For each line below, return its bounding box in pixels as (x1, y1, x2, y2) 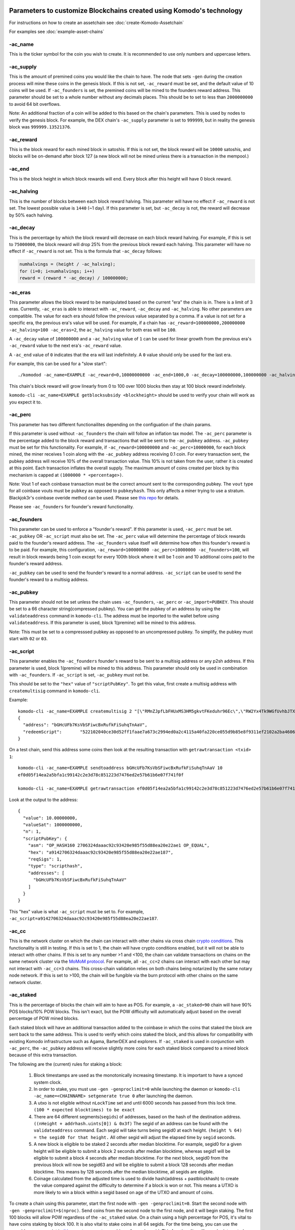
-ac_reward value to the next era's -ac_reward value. (9, 342, 122, 349)
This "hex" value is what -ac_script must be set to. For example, (9, 908, 145, 915)
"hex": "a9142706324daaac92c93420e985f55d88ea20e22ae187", (28, 849, 174, 855)
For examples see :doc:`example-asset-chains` (9, 29, 105, 34)
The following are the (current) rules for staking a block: (9, 1061, 122, 1067)
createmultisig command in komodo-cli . (9, 688, 100, 694)
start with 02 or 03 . (9, 636, 48, 642)
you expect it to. (9, 399, 42, 405)
